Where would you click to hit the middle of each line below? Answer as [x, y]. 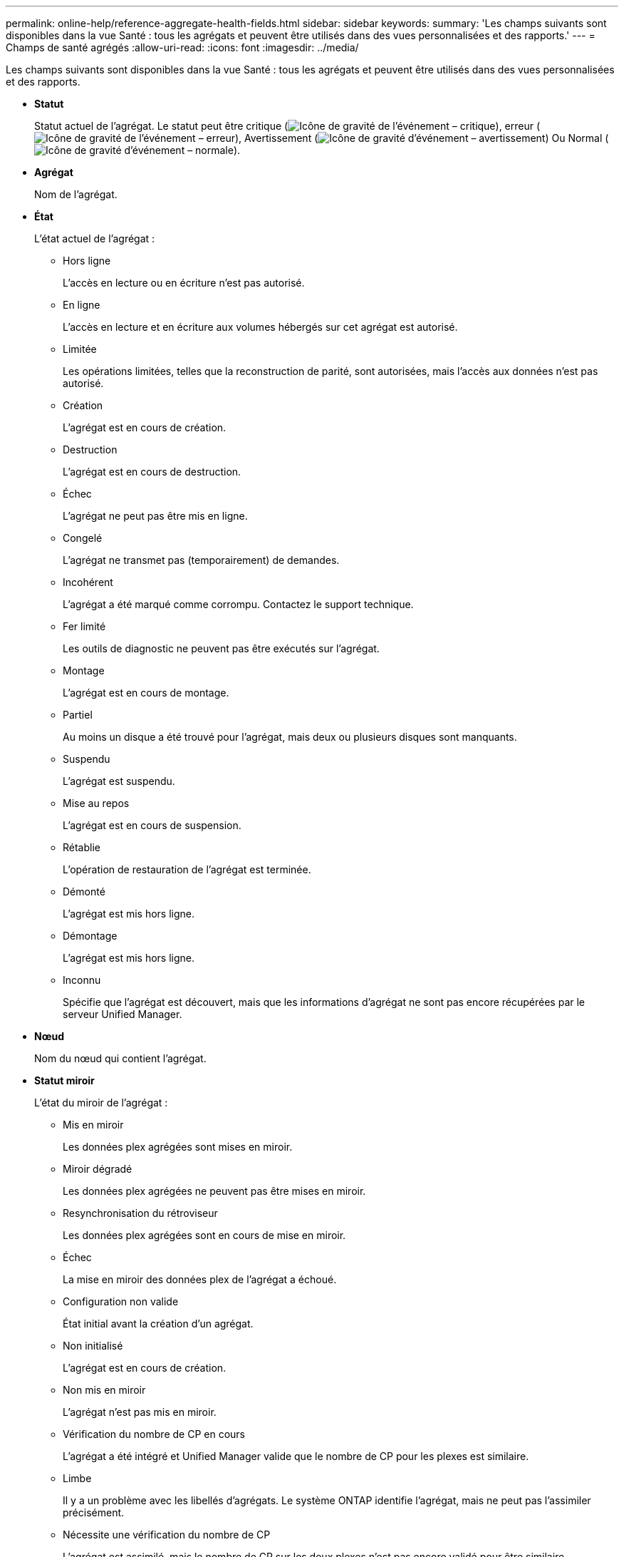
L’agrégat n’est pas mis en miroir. [140, 1412]
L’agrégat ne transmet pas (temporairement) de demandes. [201, 560]
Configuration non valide [121, 1301]
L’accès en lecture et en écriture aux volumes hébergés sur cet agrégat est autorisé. [260, 327]
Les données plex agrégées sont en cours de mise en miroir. [204, 1235]
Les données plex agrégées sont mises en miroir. [178, 1147]
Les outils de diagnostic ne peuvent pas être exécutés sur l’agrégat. [221, 648]
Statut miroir [64, 1080]
